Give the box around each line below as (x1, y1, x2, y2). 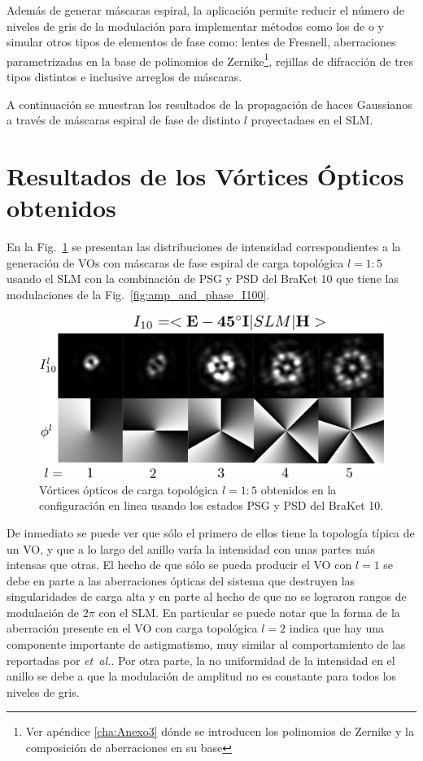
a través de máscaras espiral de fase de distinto (7, 111, 241, 128)
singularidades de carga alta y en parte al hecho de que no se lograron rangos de (7, 588, 407, 605)
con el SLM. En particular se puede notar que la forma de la (98, 603, 400, 620)
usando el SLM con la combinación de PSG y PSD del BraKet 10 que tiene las (7, 270, 399, 287)
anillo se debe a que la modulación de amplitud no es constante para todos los (7, 668, 397, 685)
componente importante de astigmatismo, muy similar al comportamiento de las (7, 636, 406, 653)
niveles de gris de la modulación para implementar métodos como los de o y (7, 17, 384, 34)
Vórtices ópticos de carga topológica (39, 481, 219, 498)
